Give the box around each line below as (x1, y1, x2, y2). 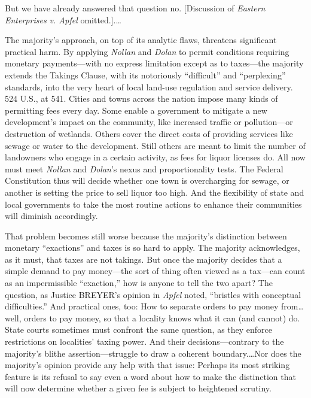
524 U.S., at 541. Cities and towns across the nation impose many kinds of (5, 92, 278, 105)
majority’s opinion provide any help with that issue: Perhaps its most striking (5, 358, 290, 371)
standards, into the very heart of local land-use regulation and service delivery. (5, 80, 293, 93)
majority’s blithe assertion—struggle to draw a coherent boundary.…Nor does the (5, 347, 301, 359)
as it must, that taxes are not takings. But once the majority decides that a (5, 253, 282, 265)
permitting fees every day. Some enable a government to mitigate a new (5, 104, 267, 116)
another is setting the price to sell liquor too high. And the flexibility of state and (5, 186, 304, 198)
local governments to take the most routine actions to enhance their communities (5, 198, 302, 210)
